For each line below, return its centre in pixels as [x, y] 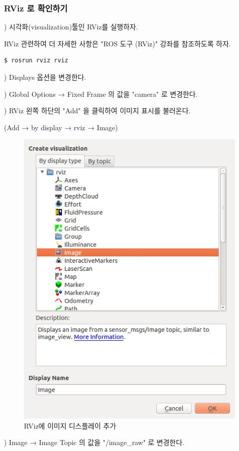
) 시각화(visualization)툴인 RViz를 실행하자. [71, 27]
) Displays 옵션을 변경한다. [45, 77]
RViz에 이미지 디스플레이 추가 [70, 425]
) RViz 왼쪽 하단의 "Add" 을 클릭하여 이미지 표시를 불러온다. [97, 111]
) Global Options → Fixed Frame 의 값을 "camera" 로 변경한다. [101, 94]
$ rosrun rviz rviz [36, 61]
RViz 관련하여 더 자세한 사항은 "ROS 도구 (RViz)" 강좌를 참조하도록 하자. [118, 43]
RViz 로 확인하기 [36, 8]
